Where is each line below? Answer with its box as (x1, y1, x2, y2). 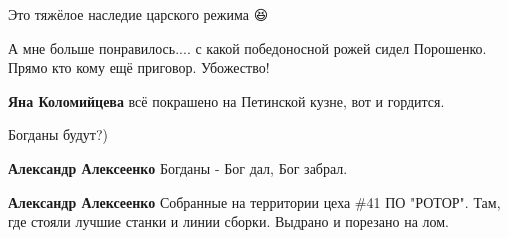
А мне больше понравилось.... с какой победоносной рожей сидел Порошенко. (8, 37, 487, 58)
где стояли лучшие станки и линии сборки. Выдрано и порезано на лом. (8, 211, 449, 232)
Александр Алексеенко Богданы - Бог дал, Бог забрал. (8, 157, 348, 178)
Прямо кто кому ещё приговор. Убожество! (8, 57, 270, 78)
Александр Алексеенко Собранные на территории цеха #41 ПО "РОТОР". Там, (8, 191, 501, 212)
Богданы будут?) (8, 124, 108, 145)
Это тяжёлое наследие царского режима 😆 (8, 4, 269, 24)
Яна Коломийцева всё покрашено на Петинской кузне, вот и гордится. (8, 90, 445, 111)
